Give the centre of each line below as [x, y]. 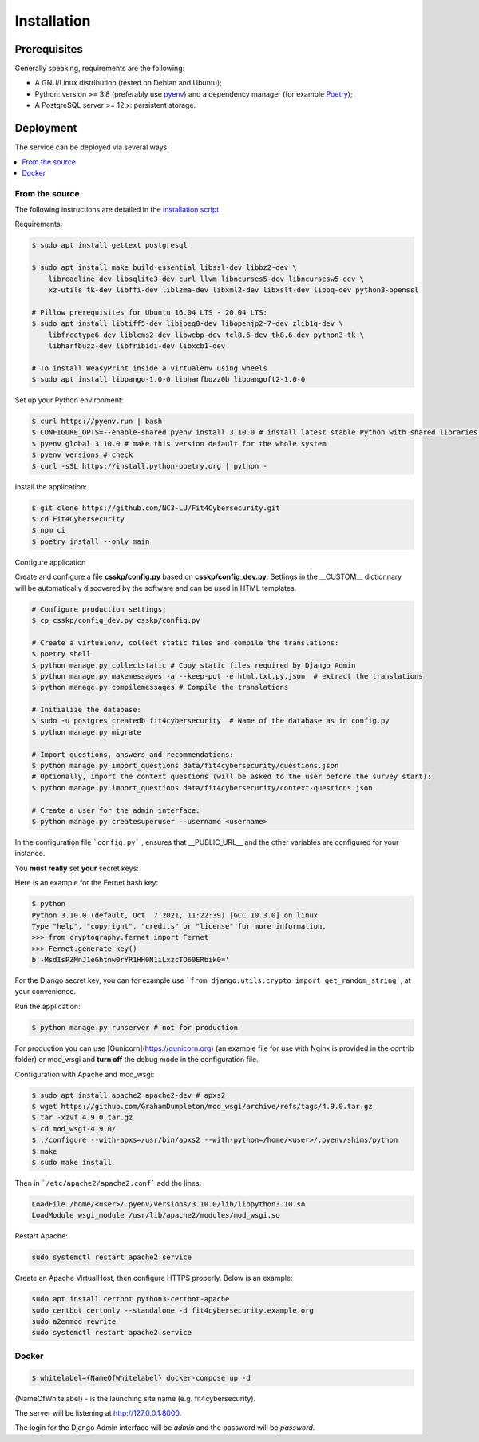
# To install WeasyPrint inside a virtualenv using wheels [149, 368]
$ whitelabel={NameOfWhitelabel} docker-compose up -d [141, 1378]
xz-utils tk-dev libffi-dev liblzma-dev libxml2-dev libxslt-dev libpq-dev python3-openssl [234, 290]
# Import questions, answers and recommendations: [133, 754]
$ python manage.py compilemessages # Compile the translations [160, 687]
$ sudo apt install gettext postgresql [109, 245]
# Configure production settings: [99, 609]
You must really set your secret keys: [77, 868]
